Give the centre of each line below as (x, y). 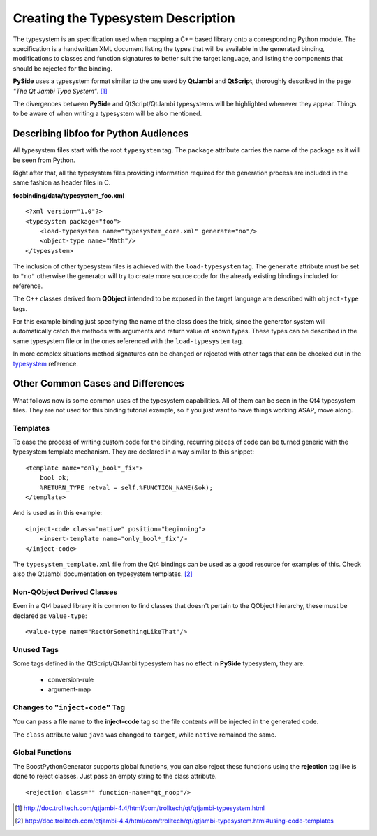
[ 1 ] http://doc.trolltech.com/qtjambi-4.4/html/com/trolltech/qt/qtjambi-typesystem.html (140, 808)
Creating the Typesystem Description (124, 18)
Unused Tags (36, 650)
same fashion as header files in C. (62, 182)
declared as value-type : (50, 616)
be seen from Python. (44, 160)
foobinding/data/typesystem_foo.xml (69, 195)
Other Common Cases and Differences (98, 383)
